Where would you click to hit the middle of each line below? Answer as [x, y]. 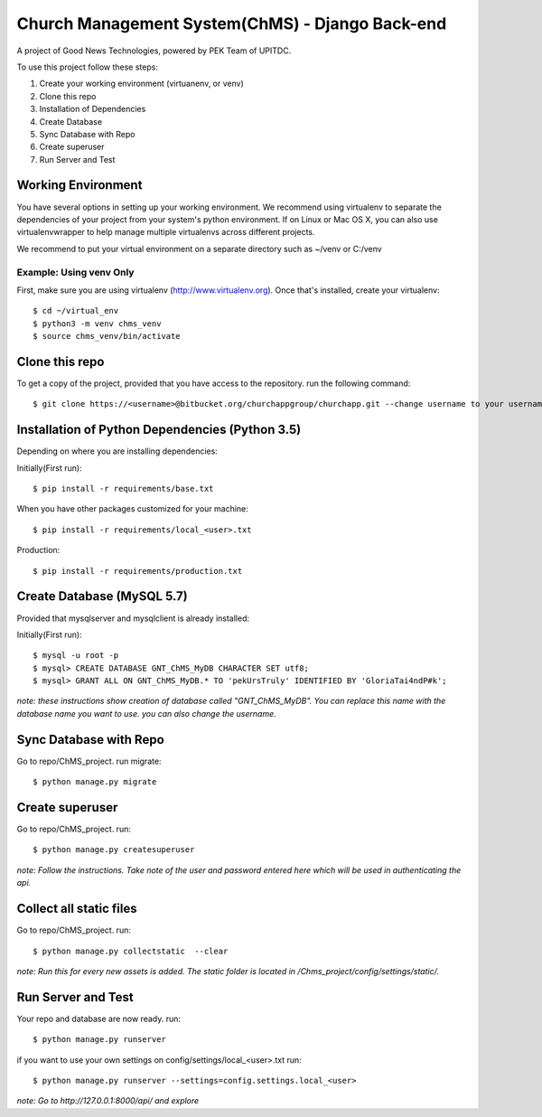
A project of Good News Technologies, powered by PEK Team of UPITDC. [154, 51]
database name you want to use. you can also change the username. [147, 713]
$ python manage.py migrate [95, 782]
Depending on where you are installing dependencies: [117, 451]
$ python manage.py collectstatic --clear [131, 951]
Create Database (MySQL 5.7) [103, 596]
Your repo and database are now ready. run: [98, 1018]
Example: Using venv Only [75, 272]
